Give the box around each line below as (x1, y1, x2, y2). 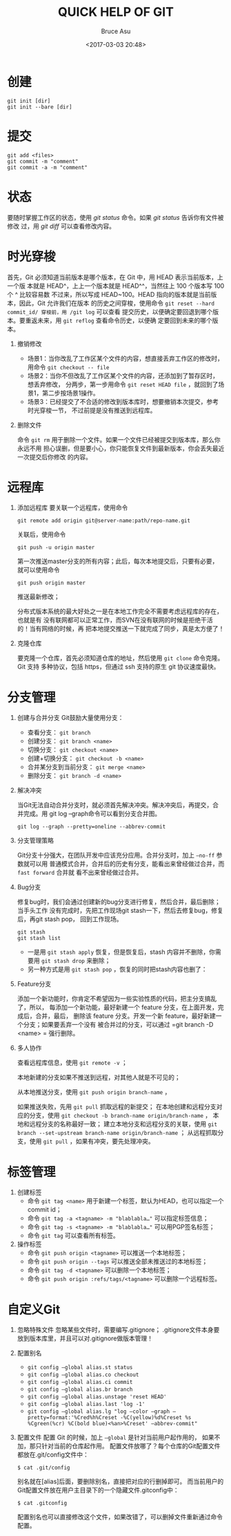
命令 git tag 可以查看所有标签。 (27, 1232, 119, 1240)
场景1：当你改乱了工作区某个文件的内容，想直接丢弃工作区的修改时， (27, 354, 224, 362)
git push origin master (17, 580, 86, 586)
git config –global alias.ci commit (27, 1379, 133, 1386)
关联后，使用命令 (17, 530, 66, 539)
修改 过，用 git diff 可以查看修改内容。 (7, 222, 116, 230)
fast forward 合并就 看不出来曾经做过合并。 (17, 869, 143, 877)
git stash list (17, 935, 61, 942)
